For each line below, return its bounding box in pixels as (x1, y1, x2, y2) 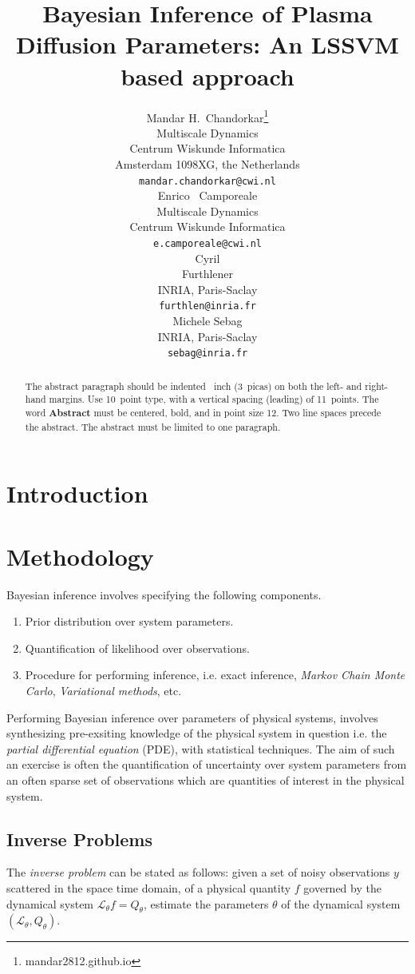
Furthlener (181, 265, 234, 282)
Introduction (6, 477, 148, 510)
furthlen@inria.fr (159, 300, 256, 312)
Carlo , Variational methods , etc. (25, 682, 182, 699)
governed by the (303, 879, 381, 896)
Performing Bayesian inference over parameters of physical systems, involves (6, 709, 378, 726)
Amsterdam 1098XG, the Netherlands (115, 155, 300, 172)
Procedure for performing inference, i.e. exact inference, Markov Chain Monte (25, 666, 405, 683)
